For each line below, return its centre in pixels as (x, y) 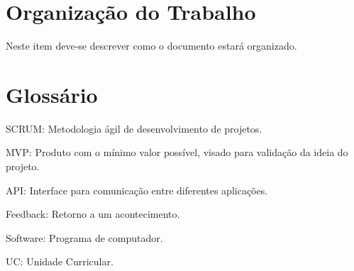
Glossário (52, 94)
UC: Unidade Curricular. (60, 261)
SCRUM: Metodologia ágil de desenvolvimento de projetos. (134, 128)
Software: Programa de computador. (84, 237)
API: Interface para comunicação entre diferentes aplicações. (137, 190)
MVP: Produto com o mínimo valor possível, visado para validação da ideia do (177, 152)
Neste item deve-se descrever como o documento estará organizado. (151, 46)
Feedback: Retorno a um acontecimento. (93, 214)
